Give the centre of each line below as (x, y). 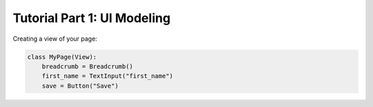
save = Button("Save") (80, 86)
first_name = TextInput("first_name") (107, 76)
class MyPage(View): (62, 57)
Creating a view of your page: (55, 39)
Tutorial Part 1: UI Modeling (92, 18)
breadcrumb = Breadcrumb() (88, 66)
